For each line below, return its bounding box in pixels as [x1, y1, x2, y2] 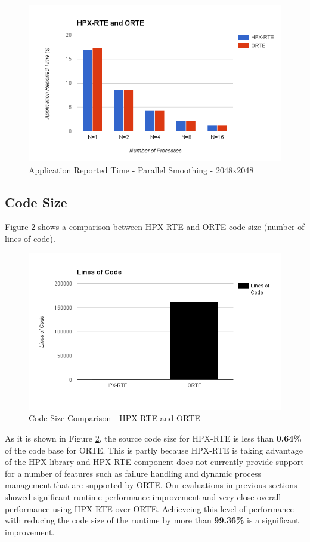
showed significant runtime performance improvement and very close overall [5, 490, 281, 503]
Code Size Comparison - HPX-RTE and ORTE [29, 412, 200, 424]
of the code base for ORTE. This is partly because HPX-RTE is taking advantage [5, 443, 303, 456]
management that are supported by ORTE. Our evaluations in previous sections [5, 479, 297, 491]
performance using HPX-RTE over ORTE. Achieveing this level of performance [5, 502, 294, 515]
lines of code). [5, 232, 55, 245]
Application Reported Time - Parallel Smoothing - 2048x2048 [29, 163, 254, 176]
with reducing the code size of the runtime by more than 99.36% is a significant [5, 514, 299, 526]
